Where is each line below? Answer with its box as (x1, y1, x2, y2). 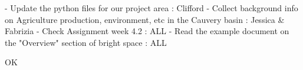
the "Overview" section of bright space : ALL (5, 36, 167, 48)
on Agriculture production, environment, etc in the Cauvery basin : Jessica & (5, 13, 285, 25)
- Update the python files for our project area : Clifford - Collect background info (5, 2, 298, 14)
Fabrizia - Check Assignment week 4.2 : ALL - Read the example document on (5, 25, 289, 37)
